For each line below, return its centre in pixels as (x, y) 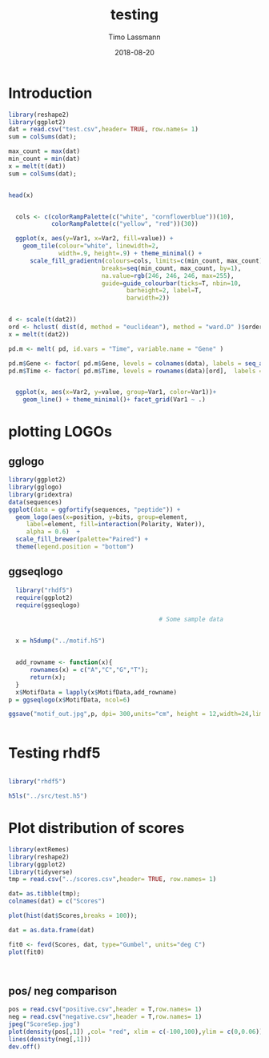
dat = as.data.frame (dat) (51, 930)
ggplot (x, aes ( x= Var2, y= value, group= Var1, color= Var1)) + (116, 392)
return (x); (48, 677)
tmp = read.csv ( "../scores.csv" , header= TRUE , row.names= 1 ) (112, 879)
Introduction (50, 93)
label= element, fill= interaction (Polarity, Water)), (116, 525)
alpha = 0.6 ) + (53, 532)
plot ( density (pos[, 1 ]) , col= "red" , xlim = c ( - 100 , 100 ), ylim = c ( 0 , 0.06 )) (136, 1032)
